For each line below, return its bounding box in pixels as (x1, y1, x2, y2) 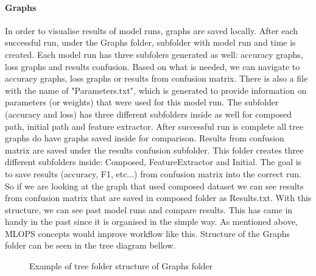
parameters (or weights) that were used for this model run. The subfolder (5, 96, 279, 108)
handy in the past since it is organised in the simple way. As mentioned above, (5, 215, 298, 228)
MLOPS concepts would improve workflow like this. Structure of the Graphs (5, 227, 290, 239)
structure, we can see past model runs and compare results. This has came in (5, 203, 293, 216)
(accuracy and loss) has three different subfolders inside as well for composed (5, 107, 292, 120)
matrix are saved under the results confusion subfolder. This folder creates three (5, 143, 304, 156)
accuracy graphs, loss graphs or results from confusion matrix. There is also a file (5, 72, 308, 85)
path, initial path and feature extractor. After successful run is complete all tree (5, 119, 304, 132)
